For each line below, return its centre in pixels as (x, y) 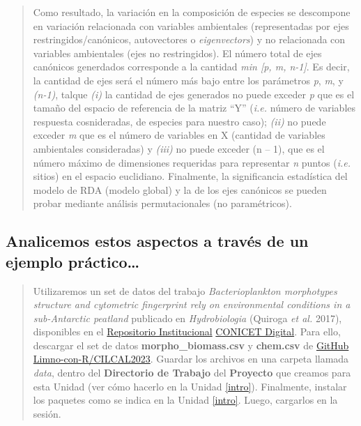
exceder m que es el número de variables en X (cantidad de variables (179, 135)
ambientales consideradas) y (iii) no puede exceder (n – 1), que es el (179, 148)
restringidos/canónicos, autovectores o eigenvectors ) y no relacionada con (189, 39)
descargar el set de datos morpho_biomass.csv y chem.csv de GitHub (191, 345)
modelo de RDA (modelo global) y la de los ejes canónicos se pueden (180, 189)
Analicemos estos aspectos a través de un (157, 241)
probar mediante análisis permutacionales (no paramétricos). (162, 203)
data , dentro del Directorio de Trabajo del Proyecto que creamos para (192, 373)
